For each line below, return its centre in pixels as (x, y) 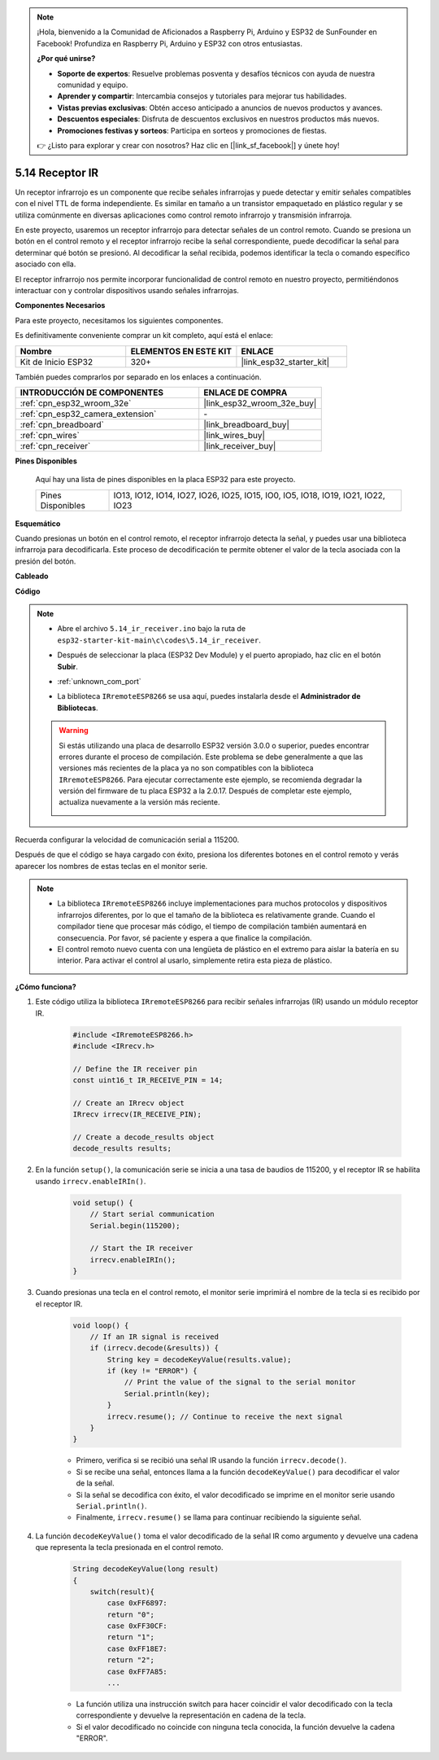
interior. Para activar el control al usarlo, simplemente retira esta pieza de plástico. (195, 960)
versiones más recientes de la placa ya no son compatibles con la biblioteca (186, 768)
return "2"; (130, 1660)
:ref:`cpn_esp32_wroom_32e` (76, 403)
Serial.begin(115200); (135, 1225)
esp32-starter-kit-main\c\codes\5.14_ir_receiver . (159, 640)
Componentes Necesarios (60, 305)
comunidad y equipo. (93, 85)
